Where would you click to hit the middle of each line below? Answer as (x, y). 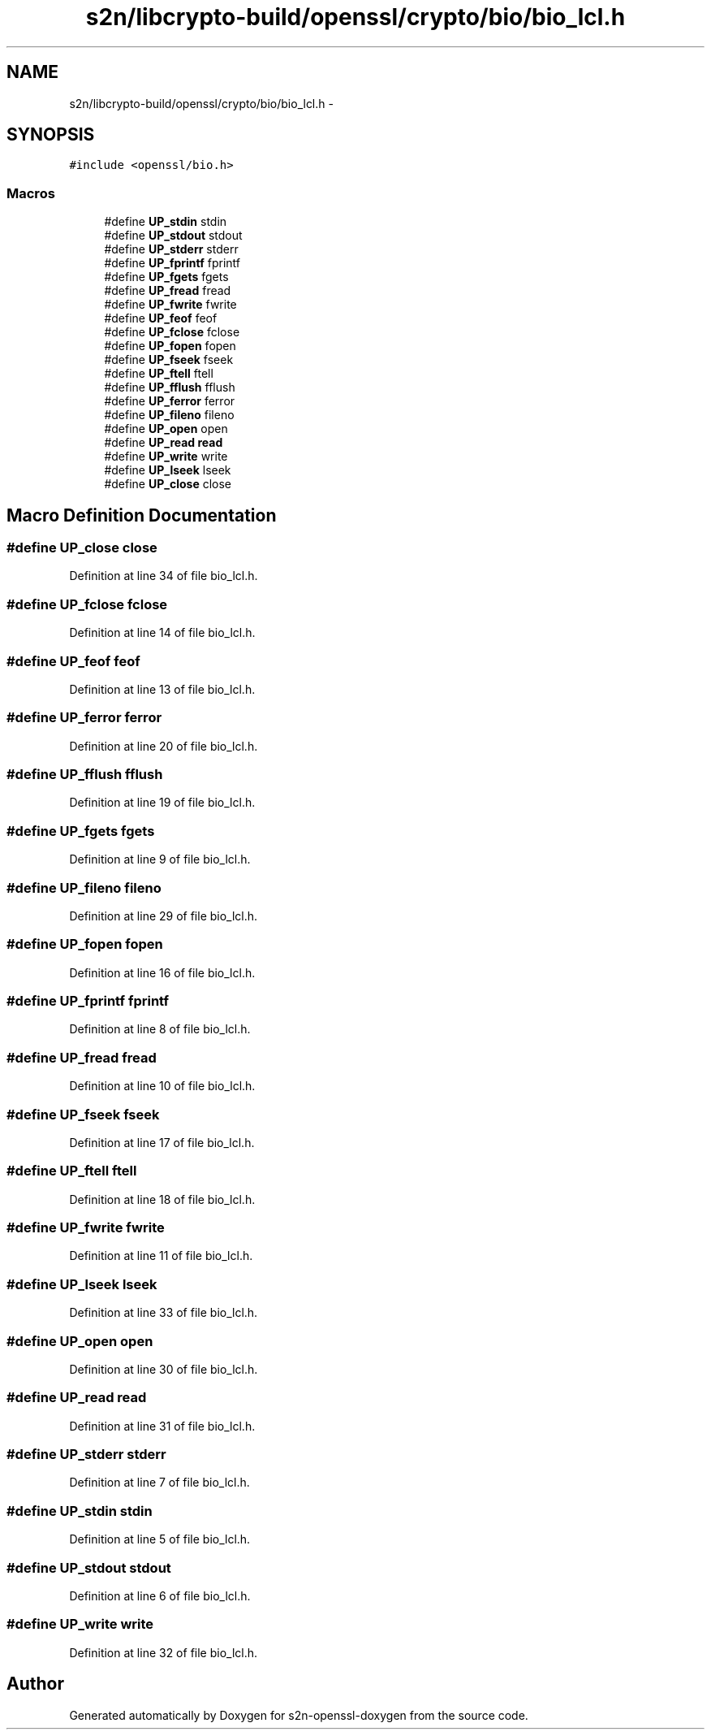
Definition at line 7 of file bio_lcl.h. (159, 1483)
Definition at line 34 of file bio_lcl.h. (164, 576)
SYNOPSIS (51, 135)
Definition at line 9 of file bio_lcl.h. (160, 859)
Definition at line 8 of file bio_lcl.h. (160, 1029)
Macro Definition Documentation (142, 515)
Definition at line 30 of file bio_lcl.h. (164, 1369)
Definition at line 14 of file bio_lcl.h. (162, 633)
